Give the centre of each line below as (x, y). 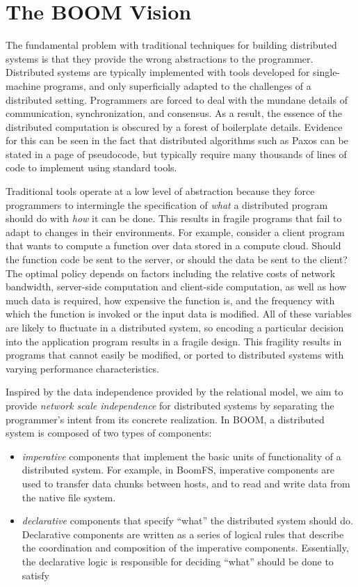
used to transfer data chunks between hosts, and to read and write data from (186, 483)
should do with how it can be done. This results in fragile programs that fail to (174, 218)
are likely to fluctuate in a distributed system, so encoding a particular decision (175, 327)
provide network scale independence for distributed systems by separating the (170, 405)
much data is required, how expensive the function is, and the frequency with (170, 300)
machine (23, 85)
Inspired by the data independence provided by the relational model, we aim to (174, 392)
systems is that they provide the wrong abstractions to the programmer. (160, 58)
